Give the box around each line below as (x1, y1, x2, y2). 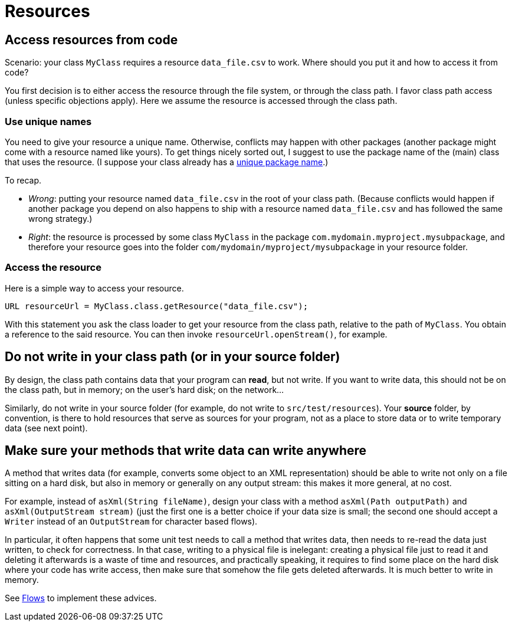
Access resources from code (5, 32, 178, 47)
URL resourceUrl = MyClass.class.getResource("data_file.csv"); (5, 301, 308, 311)
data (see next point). (5, 422, 88, 433)
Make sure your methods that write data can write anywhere (5, 443, 367, 458)
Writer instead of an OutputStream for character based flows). (5, 516, 258, 527)
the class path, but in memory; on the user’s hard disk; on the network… (5, 384, 284, 395)
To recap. (5, 175, 42, 185)
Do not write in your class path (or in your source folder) (5, 349, 340, 365)
